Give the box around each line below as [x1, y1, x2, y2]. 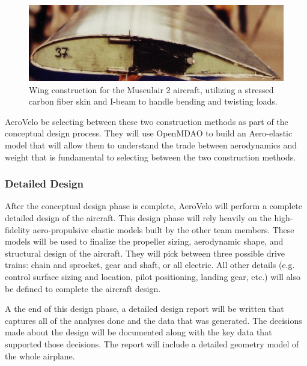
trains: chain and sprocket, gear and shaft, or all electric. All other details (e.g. [5, 258, 295, 271]
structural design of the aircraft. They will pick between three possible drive [5, 246, 285, 259]
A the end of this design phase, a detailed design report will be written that [5, 302, 284, 315]
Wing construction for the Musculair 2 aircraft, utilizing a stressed [29, 83, 274, 96]
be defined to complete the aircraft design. [5, 282, 161, 294]
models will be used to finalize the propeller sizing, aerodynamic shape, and [5, 235, 284, 248]
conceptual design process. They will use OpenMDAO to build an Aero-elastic [5, 127, 293, 139]
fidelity [5, 223, 31, 236]
